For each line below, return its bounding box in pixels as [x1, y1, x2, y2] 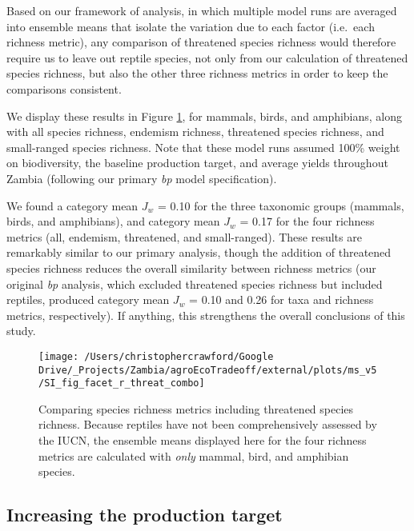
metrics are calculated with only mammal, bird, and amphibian [38, 447, 349, 464]
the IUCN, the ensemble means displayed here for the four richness [38, 432, 367, 449]
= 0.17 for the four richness [239, 213, 375, 230]
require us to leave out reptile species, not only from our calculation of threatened [6, 49, 408, 66]
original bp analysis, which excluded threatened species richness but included [6, 275, 383, 292]
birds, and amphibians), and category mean [6, 213, 220, 230]
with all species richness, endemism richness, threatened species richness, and [6, 123, 384, 140]
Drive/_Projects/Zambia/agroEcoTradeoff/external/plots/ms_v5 [38, 364, 377, 376]
